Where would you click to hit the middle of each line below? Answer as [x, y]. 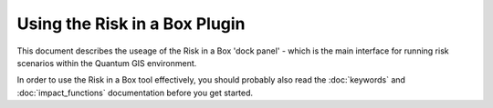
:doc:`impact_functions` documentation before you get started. [135, 93]
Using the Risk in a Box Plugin [131, 24]
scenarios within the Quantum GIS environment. [107, 63]
